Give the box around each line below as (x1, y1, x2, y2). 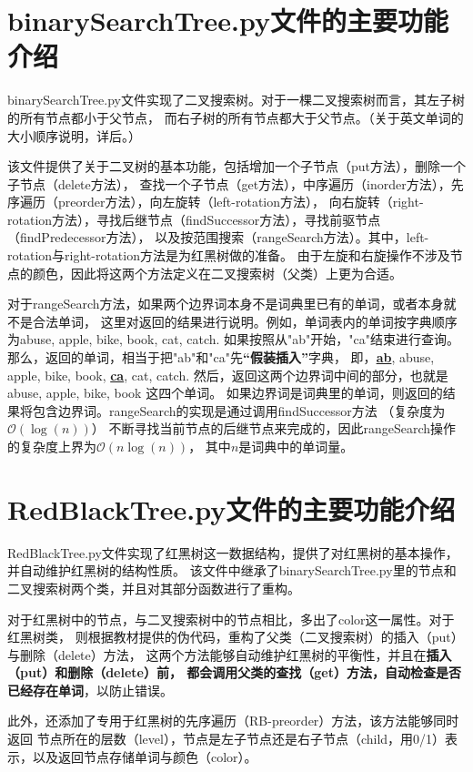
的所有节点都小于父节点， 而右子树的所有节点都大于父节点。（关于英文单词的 (7, 107, 464, 127)
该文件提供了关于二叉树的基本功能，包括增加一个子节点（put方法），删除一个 (7, 157, 467, 176)
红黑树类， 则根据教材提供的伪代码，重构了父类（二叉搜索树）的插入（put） (7, 627, 464, 646)
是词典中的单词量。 (238, 437, 354, 455)
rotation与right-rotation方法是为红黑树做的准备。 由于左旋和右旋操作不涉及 (7, 246, 450, 265)
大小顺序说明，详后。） (7, 126, 141, 145)
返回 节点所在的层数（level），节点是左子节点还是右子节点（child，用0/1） (7, 729, 446, 748)
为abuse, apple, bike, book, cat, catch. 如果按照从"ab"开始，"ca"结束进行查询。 (7, 330, 460, 349)
